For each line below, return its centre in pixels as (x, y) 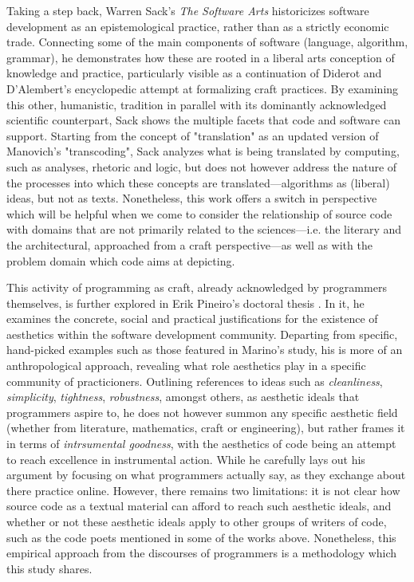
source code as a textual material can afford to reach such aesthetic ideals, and (199, 506)
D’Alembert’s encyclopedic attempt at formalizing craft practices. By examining (203, 88)
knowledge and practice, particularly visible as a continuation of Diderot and (194, 73)
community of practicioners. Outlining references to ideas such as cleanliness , (195, 381)
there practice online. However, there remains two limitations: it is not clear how (203, 490)
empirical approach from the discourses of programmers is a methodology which (202, 553)
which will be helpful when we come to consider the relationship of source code (199, 213)
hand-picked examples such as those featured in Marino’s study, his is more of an (205, 350)
